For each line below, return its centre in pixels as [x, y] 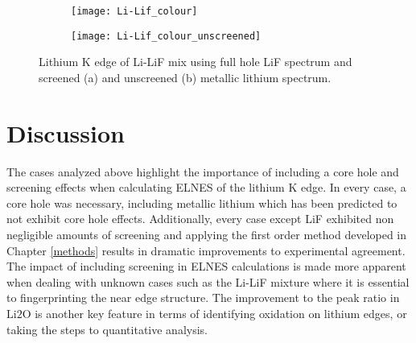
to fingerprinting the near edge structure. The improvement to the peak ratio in [203, 298]
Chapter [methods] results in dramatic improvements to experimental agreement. [206, 250]
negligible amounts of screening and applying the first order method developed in [207, 234]
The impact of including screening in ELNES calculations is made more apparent [206, 266]
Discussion [66, 132]
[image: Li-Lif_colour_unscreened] [166, 36]
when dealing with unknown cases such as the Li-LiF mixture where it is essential [208, 281]
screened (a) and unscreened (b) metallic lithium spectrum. [185, 77]
